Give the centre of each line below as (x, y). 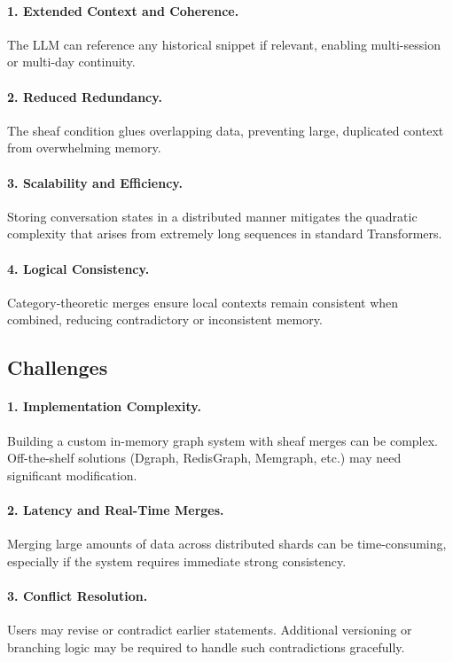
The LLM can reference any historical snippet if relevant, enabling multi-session (224, 44)
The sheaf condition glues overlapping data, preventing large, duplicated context (226, 130)
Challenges (58, 367)
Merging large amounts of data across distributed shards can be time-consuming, (227, 544)
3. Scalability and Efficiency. (95, 182)
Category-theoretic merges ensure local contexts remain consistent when (203, 302)
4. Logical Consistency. (78, 268)
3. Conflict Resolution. (78, 595)
